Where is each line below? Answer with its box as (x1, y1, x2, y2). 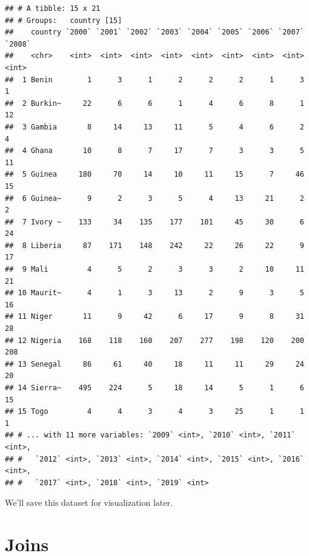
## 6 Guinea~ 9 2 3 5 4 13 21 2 (5, 194, 304, 203)
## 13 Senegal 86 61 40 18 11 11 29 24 (5, 359, 304, 368)
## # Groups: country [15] (5, 16, 122, 25)
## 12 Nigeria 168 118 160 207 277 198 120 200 (5, 336, 304, 345)
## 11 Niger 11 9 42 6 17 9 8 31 (5, 312, 304, 321)
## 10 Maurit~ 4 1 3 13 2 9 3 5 (5, 289, 304, 298)
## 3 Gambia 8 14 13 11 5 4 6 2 (5, 122, 304, 131)
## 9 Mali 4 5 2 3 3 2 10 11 (5, 265, 304, 274)
